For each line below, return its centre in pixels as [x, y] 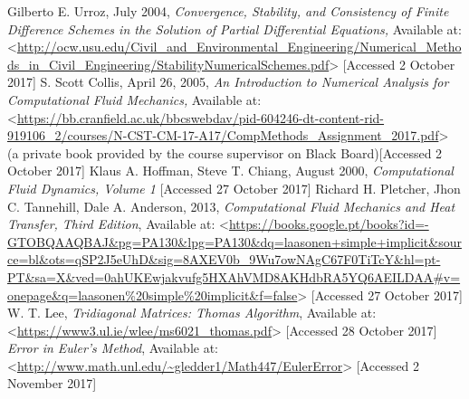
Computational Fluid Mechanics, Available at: [134, 99]
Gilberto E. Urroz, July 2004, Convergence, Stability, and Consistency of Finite [228, 11]
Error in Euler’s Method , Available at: [113, 348]
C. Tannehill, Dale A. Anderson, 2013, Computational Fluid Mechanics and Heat [231, 206]
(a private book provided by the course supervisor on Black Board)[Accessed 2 [225, 152]
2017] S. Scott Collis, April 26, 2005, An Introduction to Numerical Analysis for [228, 82]
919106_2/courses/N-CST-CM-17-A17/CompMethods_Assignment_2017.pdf [223, 135]
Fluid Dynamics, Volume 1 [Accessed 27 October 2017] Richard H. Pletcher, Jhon [234, 188]
